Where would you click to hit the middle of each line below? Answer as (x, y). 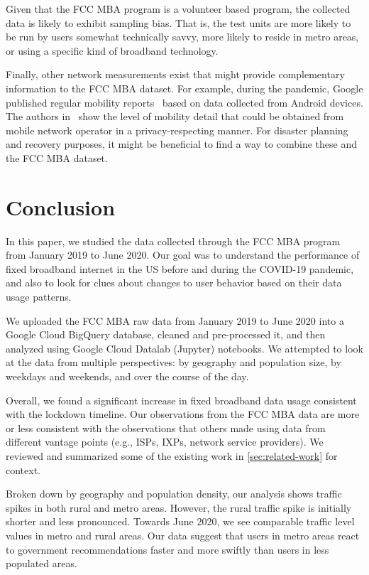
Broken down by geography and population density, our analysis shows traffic (174, 494)
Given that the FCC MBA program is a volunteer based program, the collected (178, 9)
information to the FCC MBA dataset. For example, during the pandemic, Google (184, 88)
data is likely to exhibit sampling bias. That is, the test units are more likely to (178, 22)
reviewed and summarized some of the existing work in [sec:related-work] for (172, 455)
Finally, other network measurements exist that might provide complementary (175, 74)
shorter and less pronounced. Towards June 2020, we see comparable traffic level (180, 521)
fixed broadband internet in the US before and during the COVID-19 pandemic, (180, 268)
